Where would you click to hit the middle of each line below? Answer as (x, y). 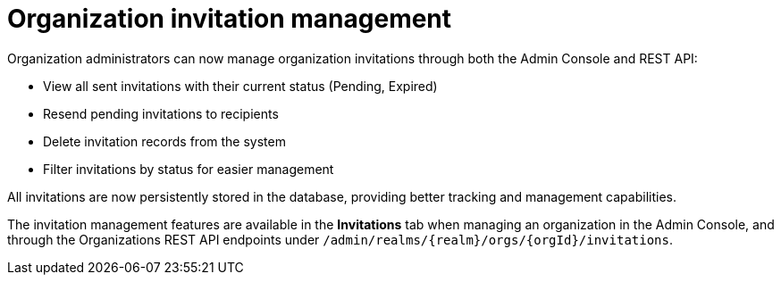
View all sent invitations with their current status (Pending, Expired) (240, 86)
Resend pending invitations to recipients (161, 113)
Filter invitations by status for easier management (189, 169)
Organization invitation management (230, 19)
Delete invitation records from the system (164, 141)
